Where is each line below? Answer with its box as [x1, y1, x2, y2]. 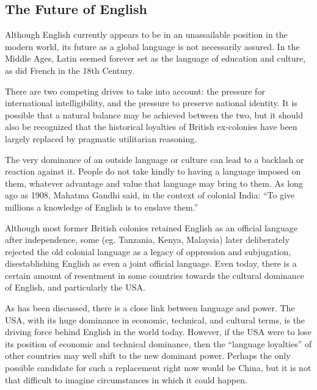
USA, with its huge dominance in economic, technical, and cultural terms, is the [5, 313, 305, 326]
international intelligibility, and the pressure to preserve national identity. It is [5, 96, 297, 109]
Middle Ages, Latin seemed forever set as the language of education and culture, [5, 52, 306, 65]
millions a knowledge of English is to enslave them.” [5, 200, 199, 213]
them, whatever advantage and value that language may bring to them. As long [5, 176, 303, 189]
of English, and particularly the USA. [5, 281, 145, 294]
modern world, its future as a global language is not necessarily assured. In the [5, 40, 300, 52]
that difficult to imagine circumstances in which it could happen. [5, 373, 247, 386]
